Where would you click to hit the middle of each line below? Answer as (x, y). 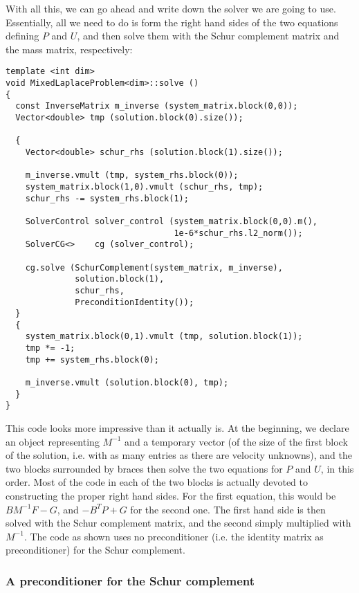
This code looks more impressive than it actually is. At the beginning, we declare (177, 428)
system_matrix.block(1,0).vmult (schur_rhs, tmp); (144, 186)
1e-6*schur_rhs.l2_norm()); (238, 233)
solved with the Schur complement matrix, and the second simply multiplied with (178, 523)
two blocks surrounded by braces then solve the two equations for (144, 468)
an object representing (53, 441)
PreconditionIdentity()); (135, 302)
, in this (337, 468)
